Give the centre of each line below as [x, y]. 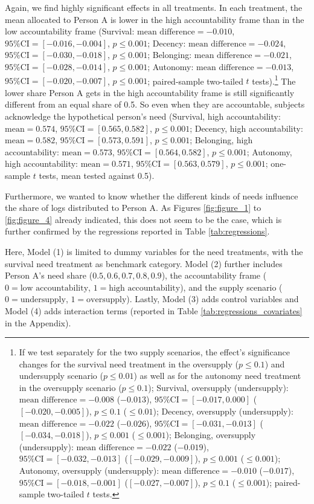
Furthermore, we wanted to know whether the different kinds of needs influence [152, 195]
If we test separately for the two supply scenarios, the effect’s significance [154, 352]
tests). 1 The [274, 80]
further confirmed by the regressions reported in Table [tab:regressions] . [137, 231]
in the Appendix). [38, 322]
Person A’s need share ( [49, 275]
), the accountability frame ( [214, 275]
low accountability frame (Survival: [70, 31]
